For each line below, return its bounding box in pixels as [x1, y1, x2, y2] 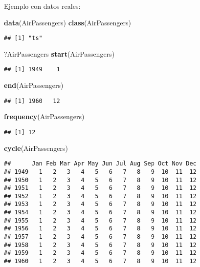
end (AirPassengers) [4, 80, 64, 90]
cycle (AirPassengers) [4, 143, 68, 153]
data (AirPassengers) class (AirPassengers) [4, 17, 132, 27]
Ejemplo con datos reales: [4, 1, 81, 11]
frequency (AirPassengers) [4, 111, 85, 122]
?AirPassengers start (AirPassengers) [4, 48, 115, 59]
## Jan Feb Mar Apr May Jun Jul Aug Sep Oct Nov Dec [4, 160, 197, 167]
